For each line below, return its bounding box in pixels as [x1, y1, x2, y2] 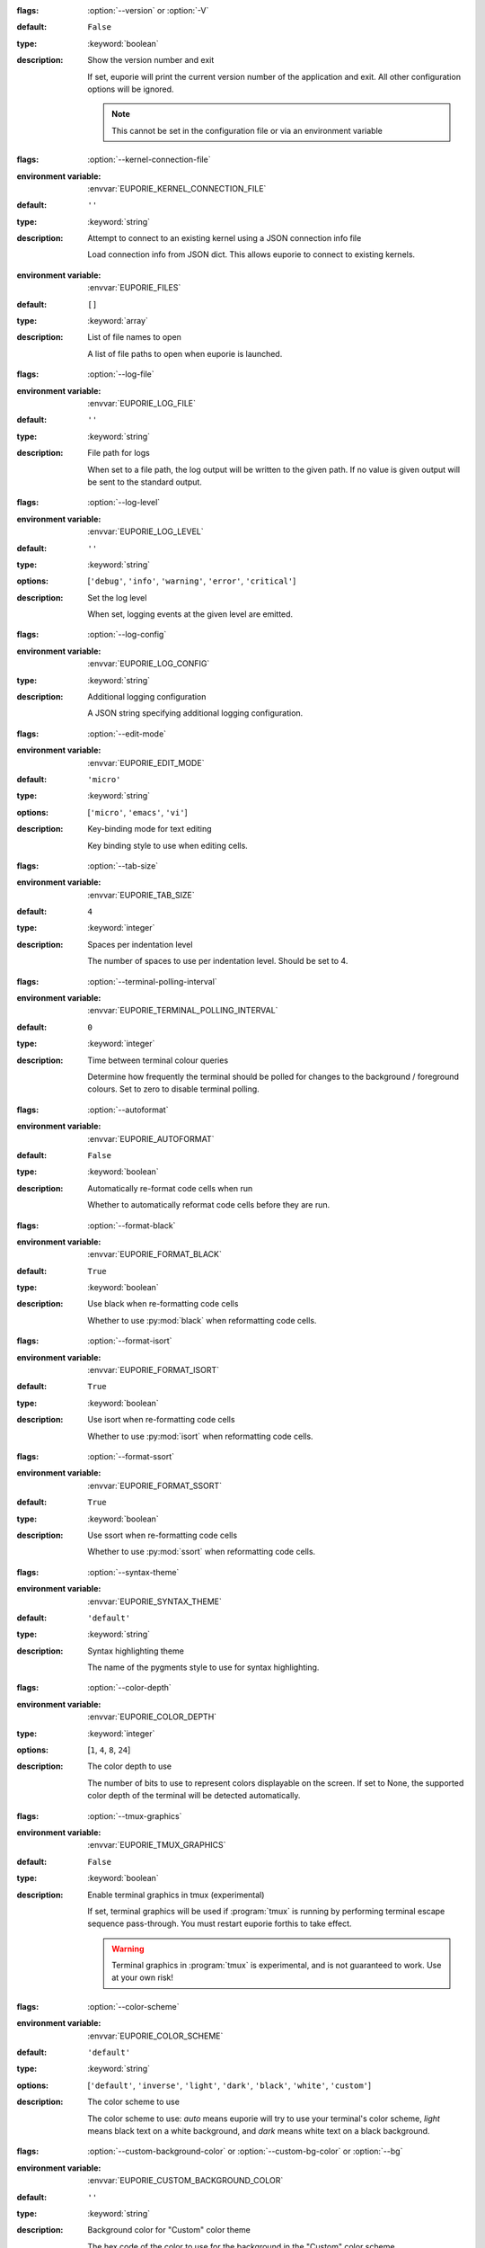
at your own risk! [111, 1972, 174, 1983]
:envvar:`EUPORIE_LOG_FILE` [87, 397, 197, 408]
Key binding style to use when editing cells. [87, 840, 249, 851]
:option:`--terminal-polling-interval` [87, 976, 217, 986]
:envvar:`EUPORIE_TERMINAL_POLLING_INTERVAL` [87, 1005, 278, 1016]
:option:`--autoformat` [87, 1104, 169, 1115]
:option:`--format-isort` [87, 1335, 172, 1346]
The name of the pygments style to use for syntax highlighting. [87, 1662, 320, 1673]
